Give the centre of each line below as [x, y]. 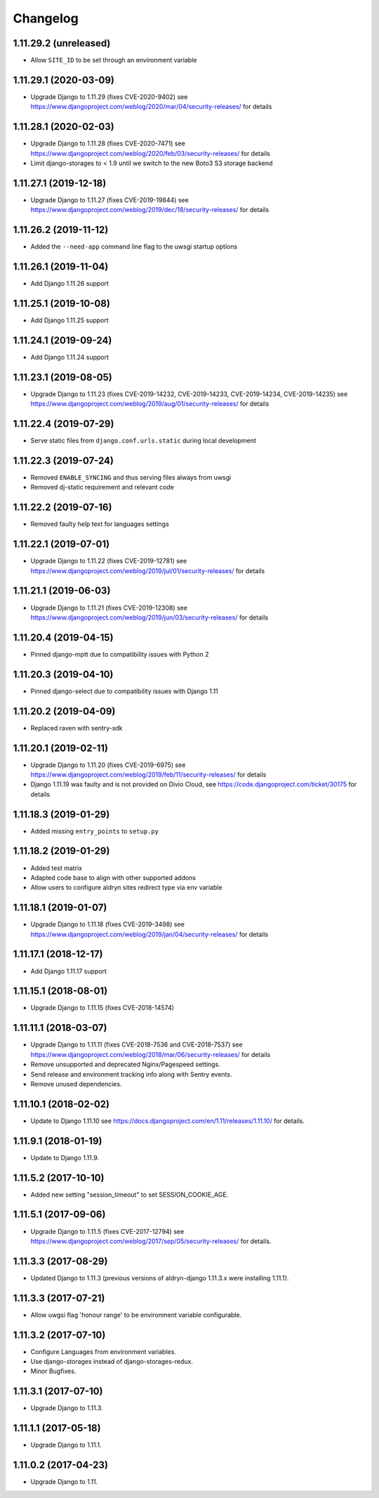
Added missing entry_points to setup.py [95, 831]
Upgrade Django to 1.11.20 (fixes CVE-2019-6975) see [108, 765]
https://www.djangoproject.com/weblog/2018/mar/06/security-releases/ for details [151, 1054]
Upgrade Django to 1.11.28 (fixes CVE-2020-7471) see [108, 143]
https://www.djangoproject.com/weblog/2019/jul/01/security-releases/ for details [148, 571]
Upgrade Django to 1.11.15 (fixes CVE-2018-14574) [102, 1008]
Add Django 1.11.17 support [68, 971]
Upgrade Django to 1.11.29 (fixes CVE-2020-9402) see [109, 97]
